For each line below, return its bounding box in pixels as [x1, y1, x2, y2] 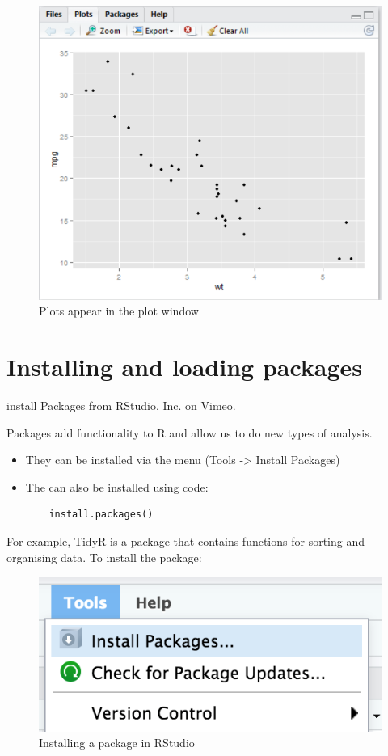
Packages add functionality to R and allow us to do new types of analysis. [6, 424, 373, 441]
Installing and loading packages [6, 350, 363, 383]
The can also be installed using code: [25, 478, 209, 495]
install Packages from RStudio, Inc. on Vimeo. [6, 397, 236, 414]
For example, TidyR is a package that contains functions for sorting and [6, 533, 365, 550]
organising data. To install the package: [6, 548, 202, 565]
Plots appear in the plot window [39, 302, 199, 319]
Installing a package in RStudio [39, 734, 195, 751]
